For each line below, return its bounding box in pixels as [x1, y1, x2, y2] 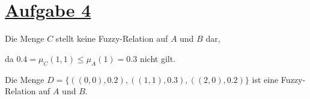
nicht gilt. [139, 52, 176, 64]
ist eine [252, 73, 279, 85]
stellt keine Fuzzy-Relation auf [55, 32, 168, 45]
